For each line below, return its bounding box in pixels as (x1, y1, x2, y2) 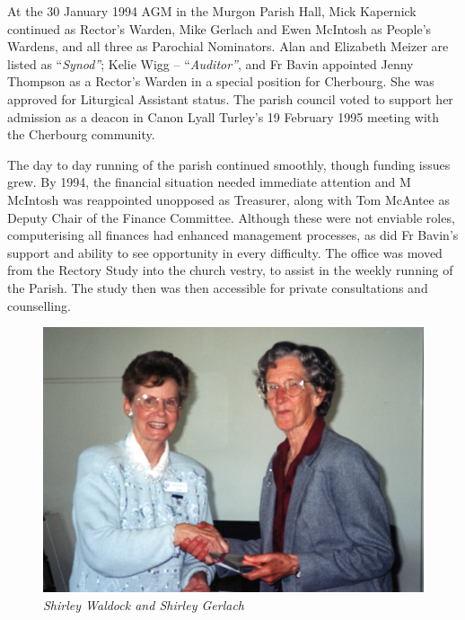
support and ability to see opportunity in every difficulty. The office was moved (7, 243, 443, 261)
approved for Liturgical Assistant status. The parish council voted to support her (7, 89, 453, 108)
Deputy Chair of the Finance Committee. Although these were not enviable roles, (7, 208, 455, 226)
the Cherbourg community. (7, 125, 155, 144)
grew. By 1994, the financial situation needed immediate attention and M (7, 173, 411, 191)
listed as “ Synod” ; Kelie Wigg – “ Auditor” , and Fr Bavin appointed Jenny (7, 54, 414, 73)
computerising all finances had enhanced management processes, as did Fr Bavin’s (7, 226, 459, 244)
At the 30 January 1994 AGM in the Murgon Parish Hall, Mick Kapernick (7, 2, 417, 20)
